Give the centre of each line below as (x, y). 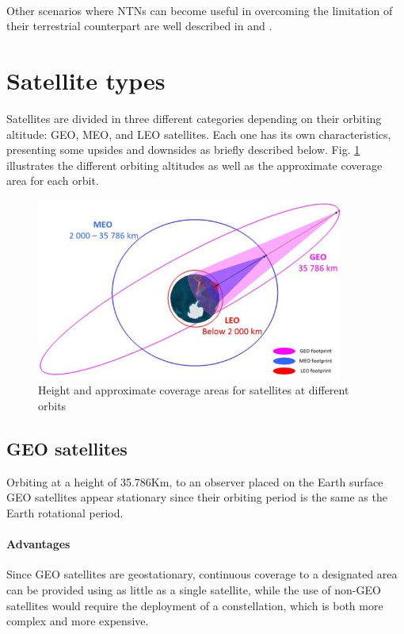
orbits (52, 406)
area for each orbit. (53, 181)
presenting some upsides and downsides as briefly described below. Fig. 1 (183, 150)
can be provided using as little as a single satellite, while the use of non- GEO (194, 590)
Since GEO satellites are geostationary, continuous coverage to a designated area (202, 574)
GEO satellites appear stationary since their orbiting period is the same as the (197, 497)
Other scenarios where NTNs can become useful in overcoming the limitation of (200, 10)
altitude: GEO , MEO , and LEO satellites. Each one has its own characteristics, (199, 134)
